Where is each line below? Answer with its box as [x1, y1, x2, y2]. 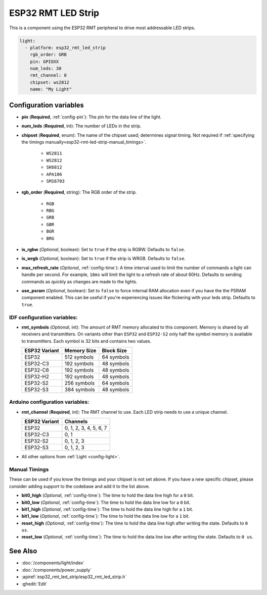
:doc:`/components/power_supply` [21, 567, 92, 573]
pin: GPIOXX [30, 58, 59, 64]
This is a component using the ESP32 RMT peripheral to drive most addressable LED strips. [9, 25, 195, 31]
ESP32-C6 [24, 367, 49, 374]
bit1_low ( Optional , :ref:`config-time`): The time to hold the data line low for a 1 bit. [21, 513, 190, 519]
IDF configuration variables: [9, 314, 78, 321]
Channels [64, 418, 88, 425]
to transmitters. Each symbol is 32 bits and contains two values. [21, 338, 152, 344]
